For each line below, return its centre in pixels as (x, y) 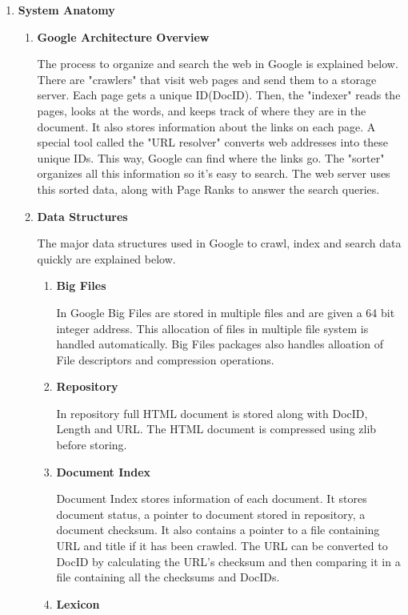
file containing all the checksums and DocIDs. (168, 577)
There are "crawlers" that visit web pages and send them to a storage (207, 79)
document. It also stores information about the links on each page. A (206, 126)
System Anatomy (66, 10)
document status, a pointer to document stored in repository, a (211, 514)
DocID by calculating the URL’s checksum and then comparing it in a (228, 561)
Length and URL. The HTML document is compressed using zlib (216, 429)
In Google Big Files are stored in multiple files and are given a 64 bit (226, 312)
